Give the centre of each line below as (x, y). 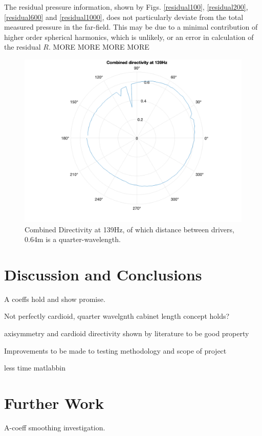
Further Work (54, 403)
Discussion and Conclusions (103, 274)
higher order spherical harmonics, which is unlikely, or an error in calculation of (129, 37)
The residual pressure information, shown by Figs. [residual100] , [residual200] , (126, 7)
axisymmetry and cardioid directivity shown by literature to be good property (127, 333)
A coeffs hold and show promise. (55, 299)
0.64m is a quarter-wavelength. (73, 239)
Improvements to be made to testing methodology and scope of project (115, 350)
